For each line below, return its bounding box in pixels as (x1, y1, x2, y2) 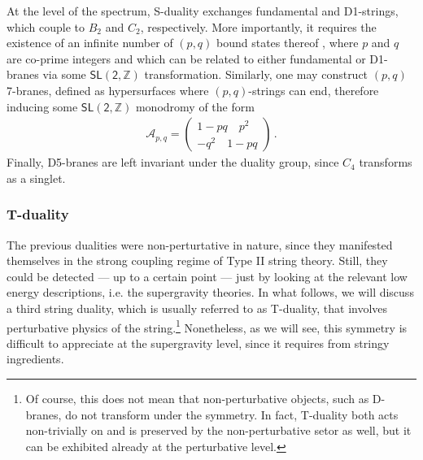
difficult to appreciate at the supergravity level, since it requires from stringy (7, 334, 390, 351)
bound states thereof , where (216, 34, 359, 51)
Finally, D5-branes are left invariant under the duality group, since (7, 154, 339, 171)
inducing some (7, 98, 78, 115)
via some (42, 66, 86, 83)
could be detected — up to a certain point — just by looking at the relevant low (7, 267, 408, 284)
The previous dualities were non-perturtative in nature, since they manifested (7, 236, 393, 253)
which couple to (7, 18, 85, 35)
